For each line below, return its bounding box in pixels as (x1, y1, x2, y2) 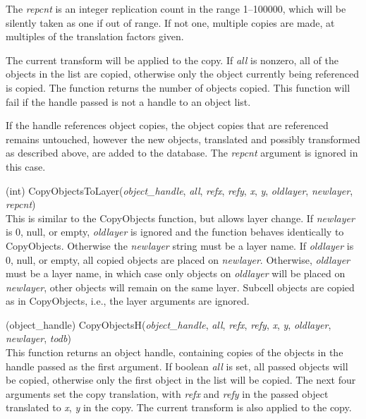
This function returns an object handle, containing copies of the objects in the (6, 345, 343, 360)
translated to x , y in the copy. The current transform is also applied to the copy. (6, 400, 352, 415)
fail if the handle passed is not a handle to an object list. (6, 94, 251, 109)
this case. (6, 159, 46, 174)
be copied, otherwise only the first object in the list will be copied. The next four (6, 372, 356, 387)
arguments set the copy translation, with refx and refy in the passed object (6, 386, 329, 401)
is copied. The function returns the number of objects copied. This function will (6, 80, 350, 95)
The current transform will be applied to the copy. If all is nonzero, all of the (6, 52, 338, 67)
